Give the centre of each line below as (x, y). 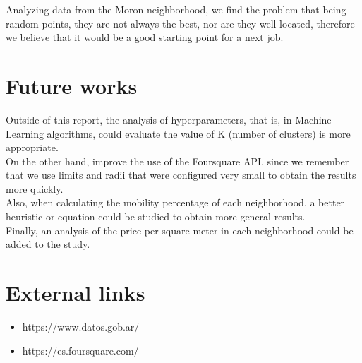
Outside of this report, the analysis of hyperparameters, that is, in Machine (169, 119)
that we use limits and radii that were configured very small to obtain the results (181, 175)
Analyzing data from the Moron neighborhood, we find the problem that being (176, 9)
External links (76, 293)
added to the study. (48, 244)
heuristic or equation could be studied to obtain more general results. (156, 216)
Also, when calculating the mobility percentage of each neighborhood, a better (175, 202)
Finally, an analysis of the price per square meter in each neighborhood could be (180, 230)
